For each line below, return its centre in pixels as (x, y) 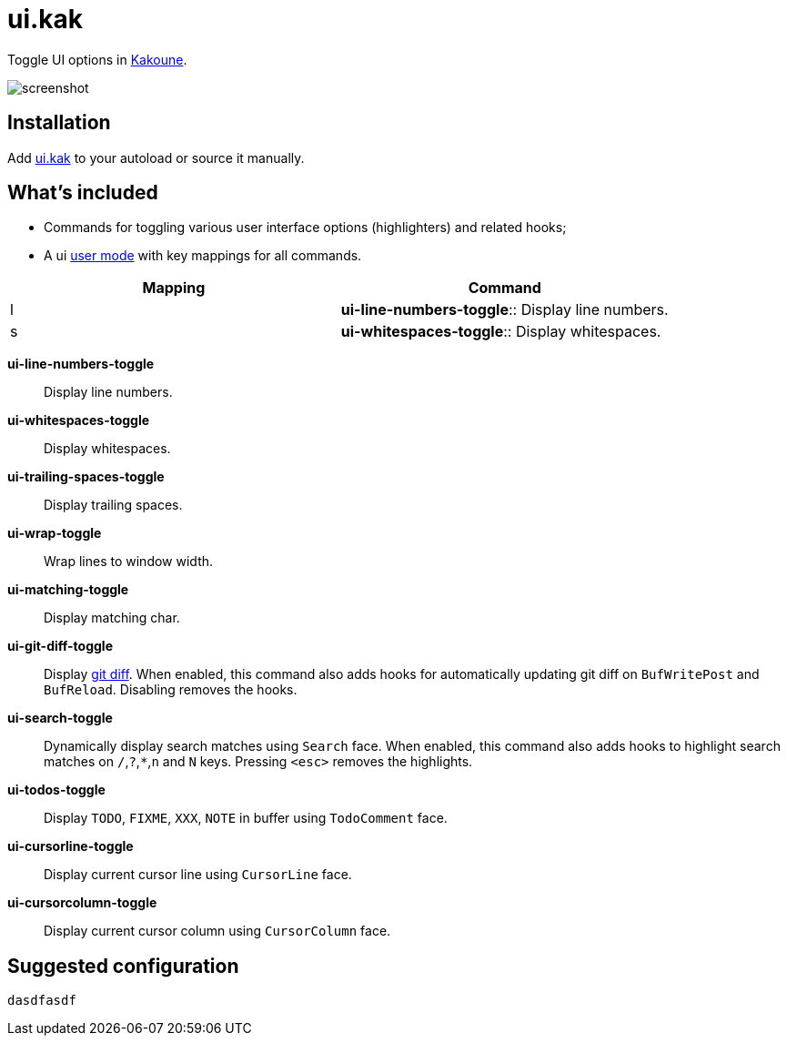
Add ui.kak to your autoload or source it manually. (156, 157)
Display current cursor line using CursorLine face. (198, 875)
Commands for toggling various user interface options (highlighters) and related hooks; (305, 228)
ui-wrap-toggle (55, 533)
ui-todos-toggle (56, 790)
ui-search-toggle (60, 718)
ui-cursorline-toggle (71, 846)
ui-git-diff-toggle (60, 646)
